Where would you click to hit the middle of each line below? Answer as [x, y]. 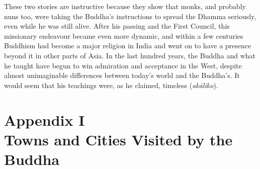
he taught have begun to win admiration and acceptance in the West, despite [123, 65]
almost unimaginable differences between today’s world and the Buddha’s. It [122, 75]
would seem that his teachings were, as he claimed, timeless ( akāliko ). [111, 85]
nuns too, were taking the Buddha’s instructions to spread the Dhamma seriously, [130, 16]
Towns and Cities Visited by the [118, 139]
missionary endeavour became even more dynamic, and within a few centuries [124, 35]
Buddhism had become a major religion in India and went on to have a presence [128, 46]
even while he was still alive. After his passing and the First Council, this [117, 26]
